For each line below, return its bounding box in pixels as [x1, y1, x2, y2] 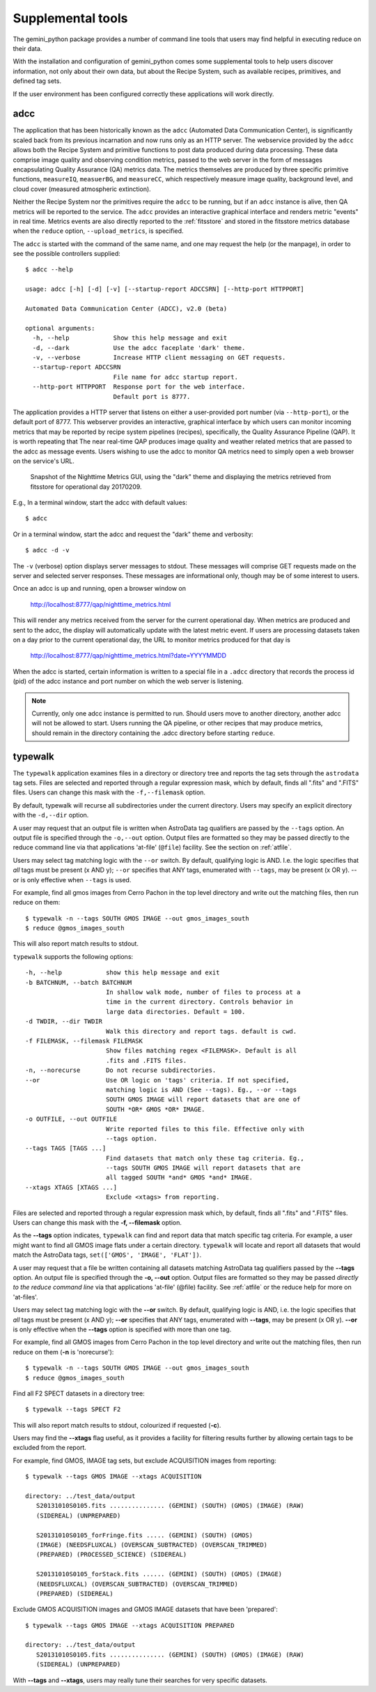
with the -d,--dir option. [13, 811, 89, 819]
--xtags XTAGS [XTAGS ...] [25, 1183, 118, 1191]
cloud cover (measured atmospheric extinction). [13, 185, 151, 193]
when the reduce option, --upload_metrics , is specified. [13, 227, 184, 235]
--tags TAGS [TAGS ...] [25, 1145, 107, 1152]
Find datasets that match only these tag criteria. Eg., [105, 1154, 304, 1162]
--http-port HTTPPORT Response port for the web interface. [32, 383, 246, 391]
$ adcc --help [25, 266, 73, 273]
